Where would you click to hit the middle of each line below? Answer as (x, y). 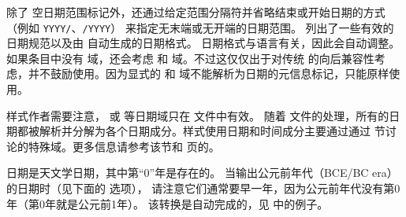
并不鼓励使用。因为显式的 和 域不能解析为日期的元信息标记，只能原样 (209, 74)
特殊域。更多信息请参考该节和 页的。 (124, 146)
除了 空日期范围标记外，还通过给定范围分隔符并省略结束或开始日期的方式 (196, 12)
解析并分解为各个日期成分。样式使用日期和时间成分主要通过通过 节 (212, 131)
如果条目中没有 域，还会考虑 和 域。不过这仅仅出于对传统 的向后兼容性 (190, 58)
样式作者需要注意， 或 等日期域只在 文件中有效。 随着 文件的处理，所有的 (198, 115)
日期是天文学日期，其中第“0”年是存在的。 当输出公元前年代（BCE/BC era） (202, 173)
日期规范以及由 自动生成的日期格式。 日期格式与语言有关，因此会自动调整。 (203, 43)
